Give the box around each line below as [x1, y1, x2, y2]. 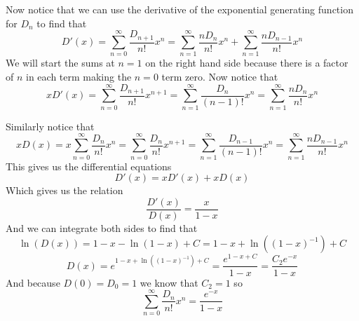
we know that [140, 275, 198, 289]
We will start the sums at [6, 55, 115, 70]
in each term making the [26, 69, 132, 83]
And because [6, 275, 60, 289]
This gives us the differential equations [6, 158, 172, 173]
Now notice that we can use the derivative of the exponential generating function [6, 2, 353, 16]
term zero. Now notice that [161, 69, 278, 83]
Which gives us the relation [6, 183, 123, 198]
